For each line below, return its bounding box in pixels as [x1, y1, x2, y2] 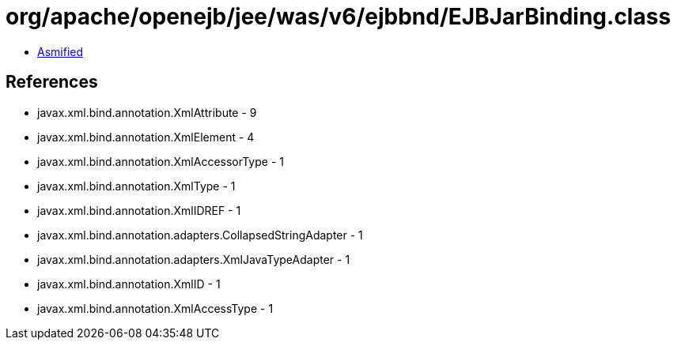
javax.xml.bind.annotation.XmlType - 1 [37, 179, 236, 193]
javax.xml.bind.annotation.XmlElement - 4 [37, 130, 255, 144]
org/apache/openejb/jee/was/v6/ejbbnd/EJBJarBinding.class [6, 3, 671, 30]
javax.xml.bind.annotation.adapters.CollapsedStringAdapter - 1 [37, 228, 363, 242]
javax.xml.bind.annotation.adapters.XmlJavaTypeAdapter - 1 [37, 252, 350, 266]
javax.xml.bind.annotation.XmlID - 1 [37, 276, 221, 291]
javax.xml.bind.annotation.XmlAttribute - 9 [37, 105, 257, 119]
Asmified [37, 44, 84, 58]
